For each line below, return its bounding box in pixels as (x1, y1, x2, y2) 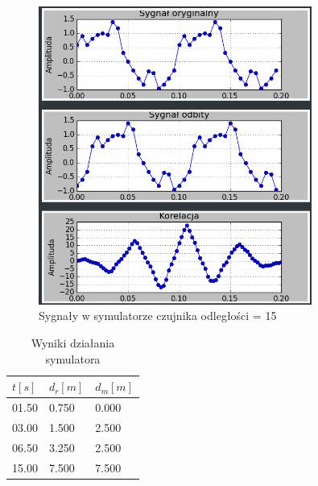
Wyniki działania (31, 334, 115, 351)
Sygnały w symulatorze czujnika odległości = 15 (39, 307, 277, 324)
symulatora (45, 350, 101, 367)
